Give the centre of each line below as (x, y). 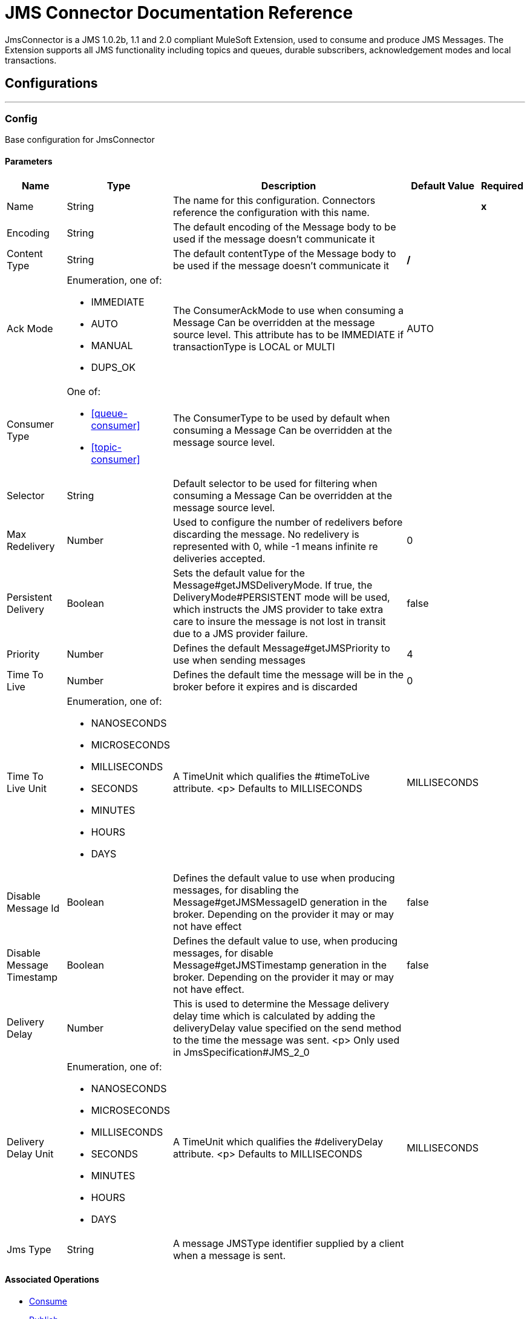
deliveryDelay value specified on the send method (287, 1028)
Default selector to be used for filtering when (275, 483)
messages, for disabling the (236, 890)
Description (289, 185)
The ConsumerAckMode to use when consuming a (288, 310)
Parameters (29, 161)
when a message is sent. (229, 1255)
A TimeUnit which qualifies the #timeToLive (271, 776)
